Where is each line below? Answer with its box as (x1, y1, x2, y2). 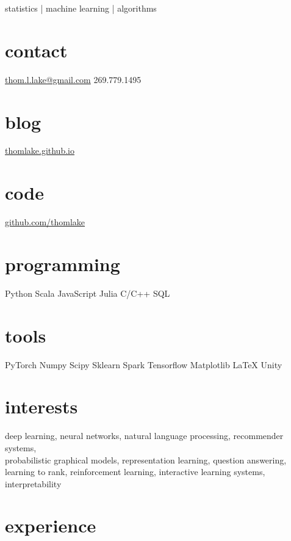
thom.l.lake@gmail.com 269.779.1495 (5, 73, 142, 85)
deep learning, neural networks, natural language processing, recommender (5, 429, 284, 442)
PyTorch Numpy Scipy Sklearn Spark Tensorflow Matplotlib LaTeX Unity (5, 358, 282, 371)
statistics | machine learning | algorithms (5, 2, 157, 14)
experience (5, 513, 96, 538)
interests (5, 394, 78, 419)
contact (5, 37, 68, 62)
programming (5, 251, 120, 276)
